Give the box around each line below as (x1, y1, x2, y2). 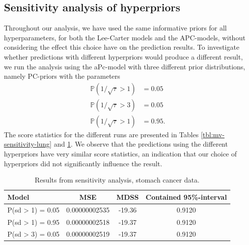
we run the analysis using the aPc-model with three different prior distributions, (4, 61, 246, 71)
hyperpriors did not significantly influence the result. (4, 158, 163, 168)
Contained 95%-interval (145, 191, 227, 202)
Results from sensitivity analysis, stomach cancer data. (34, 175, 200, 185)
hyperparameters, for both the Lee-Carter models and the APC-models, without (4, 32, 246, 42)
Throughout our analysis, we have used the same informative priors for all (4, 23, 227, 33)
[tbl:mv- (200, 129, 225, 139)
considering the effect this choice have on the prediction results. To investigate (4, 42, 240, 52)
